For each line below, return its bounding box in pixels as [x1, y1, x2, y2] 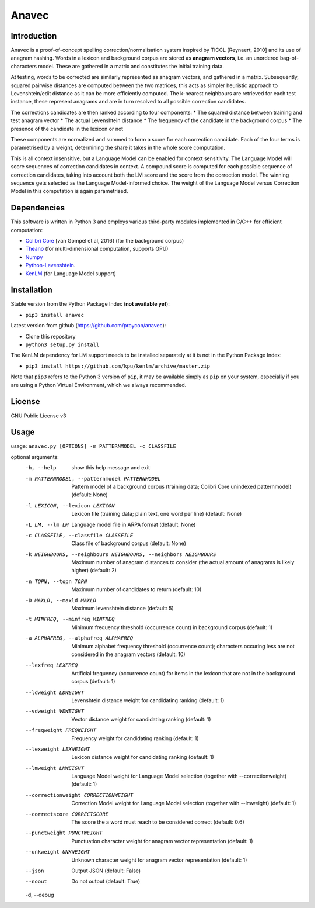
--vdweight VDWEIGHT [25, 708, 85, 714]
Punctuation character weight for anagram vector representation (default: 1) [71, 837, 253, 844]
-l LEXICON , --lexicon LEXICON [25, 502, 115, 509]
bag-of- [279, 54, 299, 61]
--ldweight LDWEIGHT [25, 689, 85, 696]
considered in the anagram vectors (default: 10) [71, 651, 186, 658]
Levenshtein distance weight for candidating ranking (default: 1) [71, 696, 225, 704]
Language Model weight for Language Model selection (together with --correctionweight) [71, 772, 287, 780]
